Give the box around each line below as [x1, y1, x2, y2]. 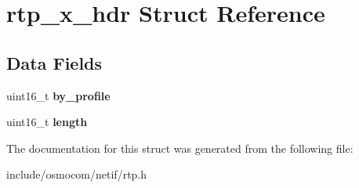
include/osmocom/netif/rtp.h [6, 166, 147, 183]
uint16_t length [6, 114, 88, 130]
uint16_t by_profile [6, 87, 111, 103]
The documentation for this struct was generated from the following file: [6, 139, 354, 156]
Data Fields [6, 50, 103, 74]
